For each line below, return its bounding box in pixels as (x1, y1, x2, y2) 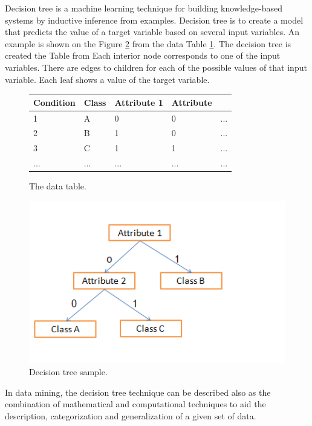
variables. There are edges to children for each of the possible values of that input (5, 61, 307, 73)
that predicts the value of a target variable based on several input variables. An (5, 25, 300, 38)
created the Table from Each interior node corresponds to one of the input (5, 49, 281, 62)
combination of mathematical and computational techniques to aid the (5, 398, 266, 410)
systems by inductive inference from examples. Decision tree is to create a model (5, 13, 304, 26)
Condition (33, 96, 76, 108)
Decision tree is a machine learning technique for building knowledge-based (5, 2, 283, 14)
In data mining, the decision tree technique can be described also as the (5, 385, 271, 398)
